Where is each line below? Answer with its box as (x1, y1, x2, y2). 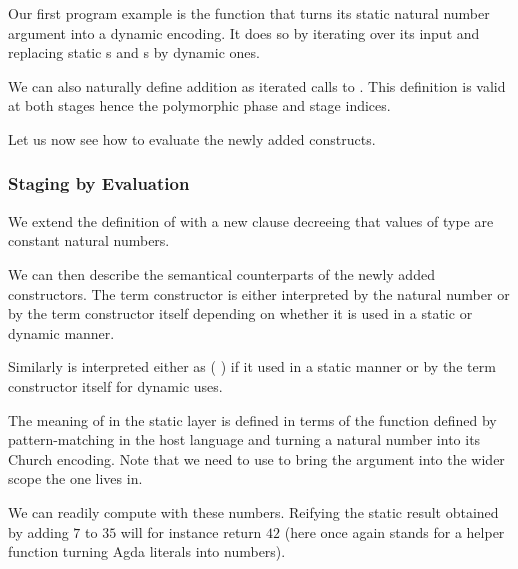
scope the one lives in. (8, 468, 143, 489)
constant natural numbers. (8, 230, 170, 251)
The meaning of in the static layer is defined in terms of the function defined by (8, 409, 497, 430)
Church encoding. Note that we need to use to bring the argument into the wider (8, 448, 505, 469)
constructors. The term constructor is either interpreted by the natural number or (8, 283, 510, 304)
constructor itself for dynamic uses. (8, 375, 223, 396)
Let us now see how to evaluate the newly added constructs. (8, 128, 376, 149)
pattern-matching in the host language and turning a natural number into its (8, 429, 481, 450)
